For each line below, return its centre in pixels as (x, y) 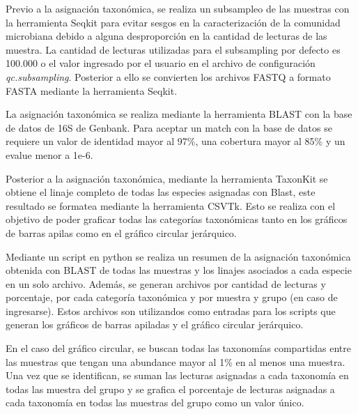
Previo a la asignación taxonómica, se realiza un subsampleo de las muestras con (178, 8)
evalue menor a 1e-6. (49, 154)
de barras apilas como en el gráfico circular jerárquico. (121, 232)
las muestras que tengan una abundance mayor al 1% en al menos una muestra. (176, 361)
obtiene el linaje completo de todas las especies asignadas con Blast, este (161, 192)
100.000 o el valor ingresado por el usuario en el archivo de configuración (161, 63)
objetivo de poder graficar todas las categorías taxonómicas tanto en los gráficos (177, 219)
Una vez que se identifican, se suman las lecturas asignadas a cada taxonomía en (177, 375)
